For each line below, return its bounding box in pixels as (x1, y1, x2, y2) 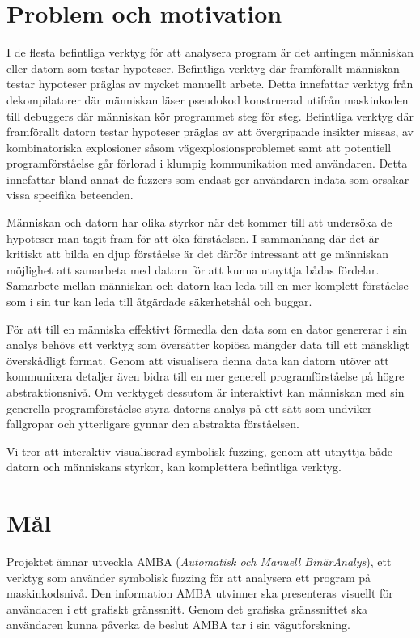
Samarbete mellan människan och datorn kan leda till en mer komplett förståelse (6, 277, 409, 294)
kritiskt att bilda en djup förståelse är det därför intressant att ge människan (6, 245, 389, 262)
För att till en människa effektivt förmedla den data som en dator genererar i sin (6, 320, 408, 337)
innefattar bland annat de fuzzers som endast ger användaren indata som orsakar (6, 170, 409, 187)
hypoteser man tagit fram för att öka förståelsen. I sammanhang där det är (6, 229, 380, 246)
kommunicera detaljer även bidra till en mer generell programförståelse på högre (6, 368, 405, 385)
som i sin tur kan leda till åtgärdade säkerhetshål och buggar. (6, 293, 312, 310)
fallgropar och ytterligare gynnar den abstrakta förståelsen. (6, 415, 299, 432)
